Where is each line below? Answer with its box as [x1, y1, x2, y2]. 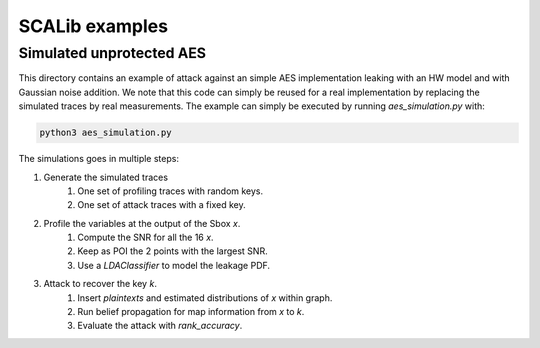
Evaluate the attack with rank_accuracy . [77, 320, 243, 332]
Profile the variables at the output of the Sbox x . [43, 217, 241, 229]
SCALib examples [18, 15, 169, 37]
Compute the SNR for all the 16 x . [77, 231, 214, 244]
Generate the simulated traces [43, 171, 169, 183]
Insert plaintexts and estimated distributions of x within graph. [77, 291, 333, 304]
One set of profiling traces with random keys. [77, 185, 264, 197]
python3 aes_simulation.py [39, 127, 172, 139]
